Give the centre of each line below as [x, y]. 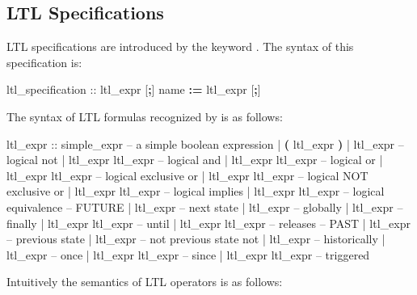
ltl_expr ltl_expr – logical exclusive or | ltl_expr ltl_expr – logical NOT [187, 175]
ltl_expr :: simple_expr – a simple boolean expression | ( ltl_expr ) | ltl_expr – [205, 143]
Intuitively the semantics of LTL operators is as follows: [145, 282]
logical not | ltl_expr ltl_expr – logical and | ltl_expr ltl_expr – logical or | [195, 160]
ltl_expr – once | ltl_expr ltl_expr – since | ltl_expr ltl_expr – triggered [188, 254]
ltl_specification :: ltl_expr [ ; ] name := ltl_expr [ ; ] [134, 89]
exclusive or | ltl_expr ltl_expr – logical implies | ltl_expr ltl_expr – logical [196, 191]
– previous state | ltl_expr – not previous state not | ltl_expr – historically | [196, 239]
